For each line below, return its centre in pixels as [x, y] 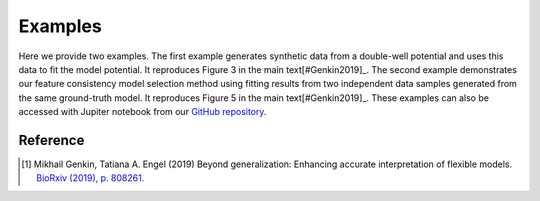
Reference [51, 140]
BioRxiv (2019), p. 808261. [90, 178]
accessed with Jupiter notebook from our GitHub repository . [142, 112]
